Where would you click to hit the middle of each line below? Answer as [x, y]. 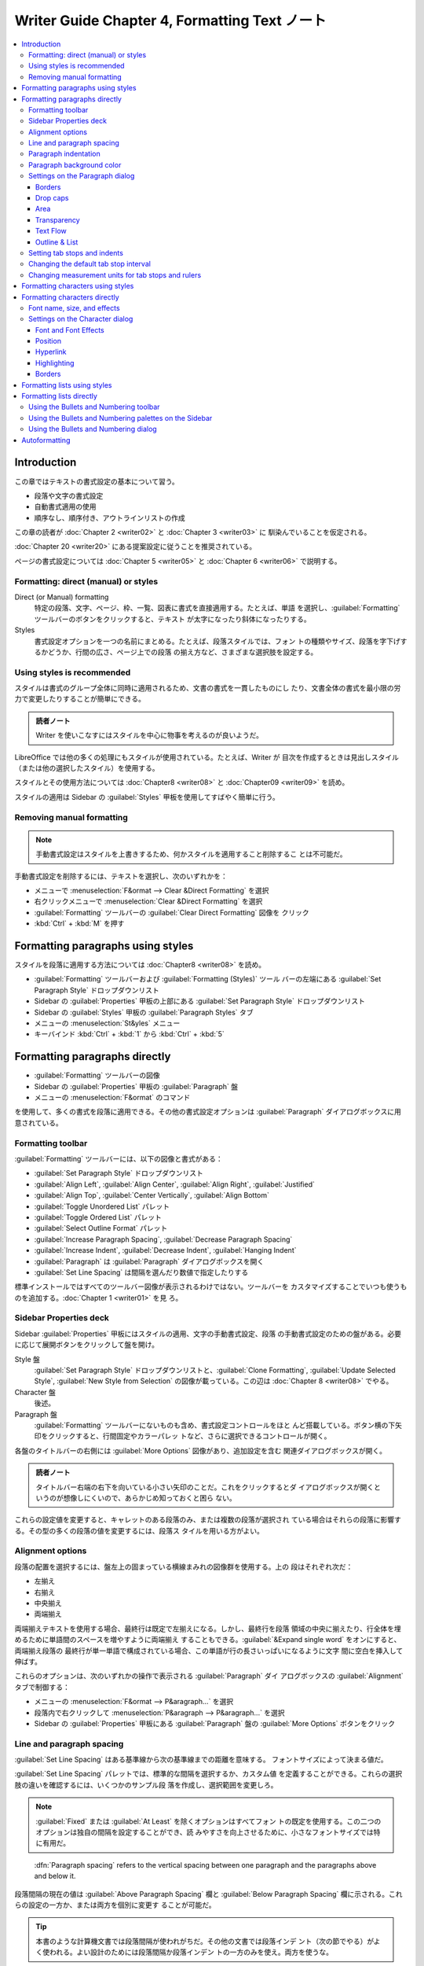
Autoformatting [46, 440]
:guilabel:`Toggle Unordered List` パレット [102, 1206]
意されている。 [38, 1123]
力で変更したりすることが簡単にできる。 [80, 699]
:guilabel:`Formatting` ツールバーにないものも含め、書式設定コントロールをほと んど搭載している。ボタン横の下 [215, 1425]
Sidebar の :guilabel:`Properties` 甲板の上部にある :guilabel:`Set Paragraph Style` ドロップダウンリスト [199, 1001]
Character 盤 [35, 1392]
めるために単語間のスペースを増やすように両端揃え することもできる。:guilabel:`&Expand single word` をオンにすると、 [208, 1640]
